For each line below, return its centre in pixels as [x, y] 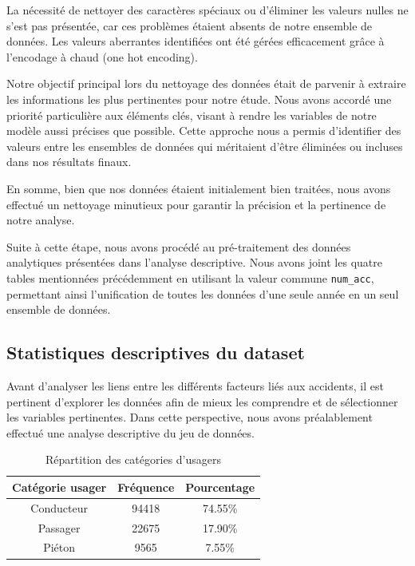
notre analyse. [41, 220]
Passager [59, 527]
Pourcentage [220, 487]
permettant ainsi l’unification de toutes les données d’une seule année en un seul [203, 293]
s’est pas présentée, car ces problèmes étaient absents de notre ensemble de [190, 25]
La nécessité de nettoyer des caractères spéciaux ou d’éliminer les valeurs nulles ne [207, 10]
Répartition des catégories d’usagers [134, 459]
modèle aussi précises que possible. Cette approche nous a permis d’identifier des [204, 131]
